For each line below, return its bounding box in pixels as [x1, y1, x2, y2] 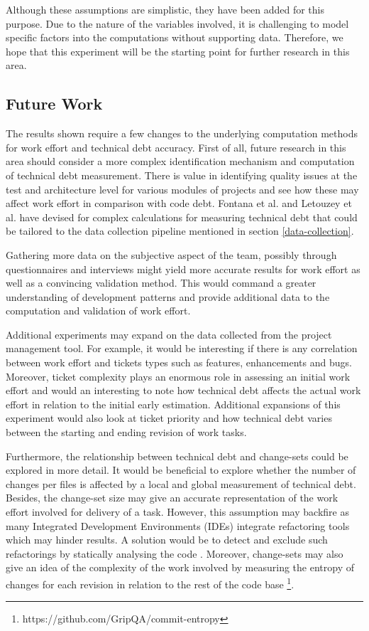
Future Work [6, 92, 103, 115]
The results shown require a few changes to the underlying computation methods [6, 126, 358, 141]
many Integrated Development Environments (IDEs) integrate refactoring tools [6, 518, 350, 533]
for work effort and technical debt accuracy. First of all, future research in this [6, 139, 346, 154]
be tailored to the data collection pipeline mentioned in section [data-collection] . [6, 223, 354, 238]
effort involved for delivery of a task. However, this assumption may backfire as [6, 504, 349, 519]
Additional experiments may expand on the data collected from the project [6, 327, 332, 341]
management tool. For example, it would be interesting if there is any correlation [6, 341, 358, 356]
